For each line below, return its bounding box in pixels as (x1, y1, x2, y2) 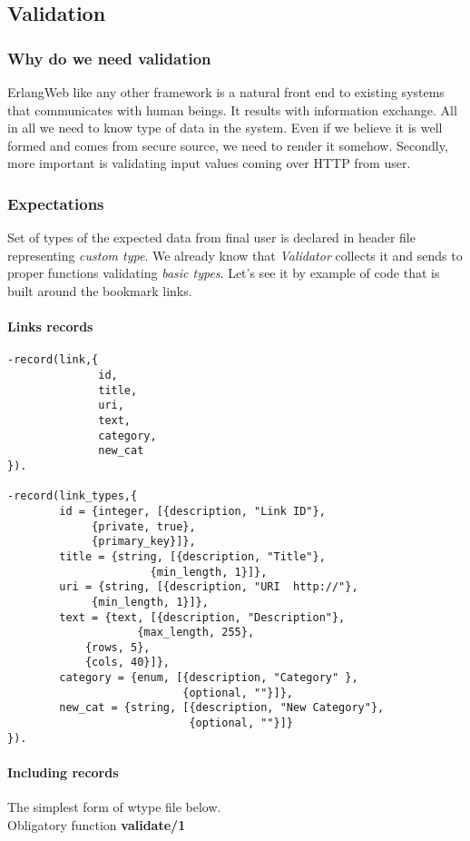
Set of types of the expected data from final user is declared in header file (7, 228, 416, 247)
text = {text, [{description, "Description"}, (59, 610, 346, 624)
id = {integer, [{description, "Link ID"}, (59, 504, 326, 518)
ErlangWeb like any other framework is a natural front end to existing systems (7, 83, 445, 101)
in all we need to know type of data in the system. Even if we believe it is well (7, 118, 443, 137)
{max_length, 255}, (137, 626, 255, 639)
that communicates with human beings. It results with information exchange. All (7, 100, 457, 119)
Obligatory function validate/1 (7, 815, 186, 834)
